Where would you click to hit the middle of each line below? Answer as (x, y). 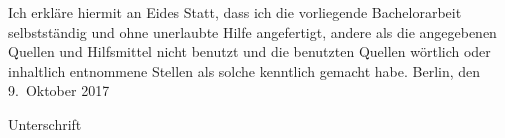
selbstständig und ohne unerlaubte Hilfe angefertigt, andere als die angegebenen (252, 31)
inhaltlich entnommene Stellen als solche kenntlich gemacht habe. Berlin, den (244, 70)
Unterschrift (45, 123)
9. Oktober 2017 (59, 90)
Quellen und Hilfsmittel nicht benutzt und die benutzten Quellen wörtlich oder (249, 51)
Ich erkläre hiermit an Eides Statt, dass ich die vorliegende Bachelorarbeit (235, 12)
